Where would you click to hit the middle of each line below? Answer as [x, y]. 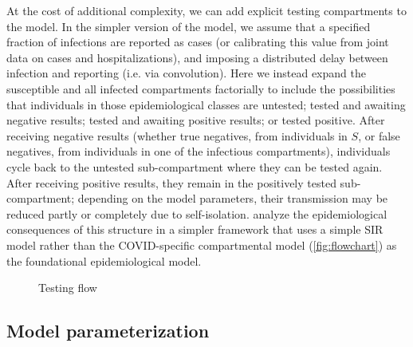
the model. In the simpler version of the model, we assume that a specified [189, 26]
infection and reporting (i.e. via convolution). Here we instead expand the [186, 73]
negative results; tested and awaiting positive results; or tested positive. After [196, 120]
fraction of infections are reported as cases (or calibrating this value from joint [198, 42]
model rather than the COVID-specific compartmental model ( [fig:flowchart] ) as [202, 244]
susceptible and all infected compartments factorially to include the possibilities [201, 88]
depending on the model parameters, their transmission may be [233, 198]
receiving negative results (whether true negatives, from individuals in [177, 135]
